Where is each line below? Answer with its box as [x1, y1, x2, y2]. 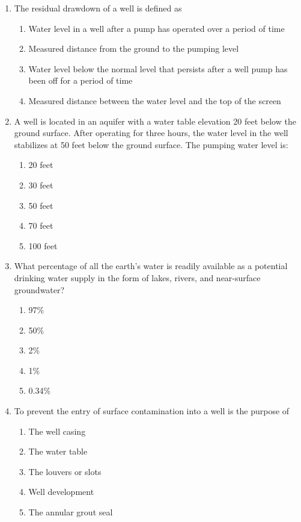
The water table [28, 445, 88, 458]
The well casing [28, 424, 86, 437]
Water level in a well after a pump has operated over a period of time [28, 22, 285, 34]
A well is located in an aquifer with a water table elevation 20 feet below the [14, 114, 296, 127]
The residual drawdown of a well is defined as [14, 2, 182, 14]
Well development [28, 485, 94, 498]
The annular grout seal [28, 506, 113, 518]
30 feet [28, 178, 53, 191]
